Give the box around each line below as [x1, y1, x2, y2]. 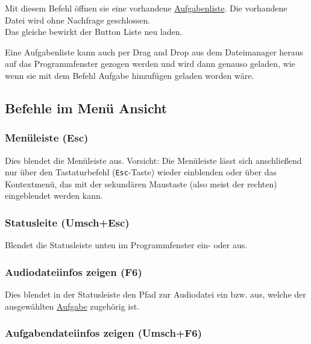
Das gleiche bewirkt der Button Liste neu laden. [5, 25, 183, 38]
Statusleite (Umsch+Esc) [5, 214, 130, 230]
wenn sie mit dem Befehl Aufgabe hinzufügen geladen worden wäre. [5, 69, 254, 81]
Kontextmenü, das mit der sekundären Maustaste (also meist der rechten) [5, 177, 277, 190]
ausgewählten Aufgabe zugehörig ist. [5, 299, 140, 312]
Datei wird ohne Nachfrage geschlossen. [5, 13, 151, 26]
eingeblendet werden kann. [5, 189, 103, 202]
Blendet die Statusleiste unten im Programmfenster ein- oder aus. [5, 239, 248, 251]
